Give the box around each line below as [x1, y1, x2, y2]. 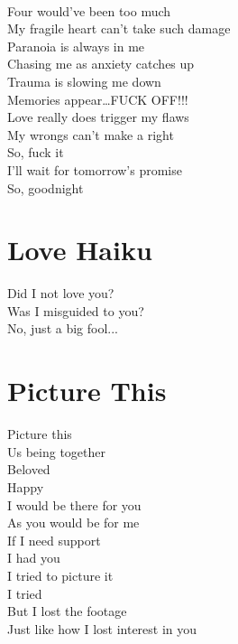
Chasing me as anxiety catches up [7, 54, 195, 73]
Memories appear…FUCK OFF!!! [7, 89, 188, 108]
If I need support [7, 530, 101, 549]
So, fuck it [7, 143, 64, 162]
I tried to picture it [7, 565, 114, 584]
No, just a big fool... [7, 319, 118, 338]
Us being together [7, 442, 106, 461]
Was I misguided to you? [7, 301, 144, 320]
